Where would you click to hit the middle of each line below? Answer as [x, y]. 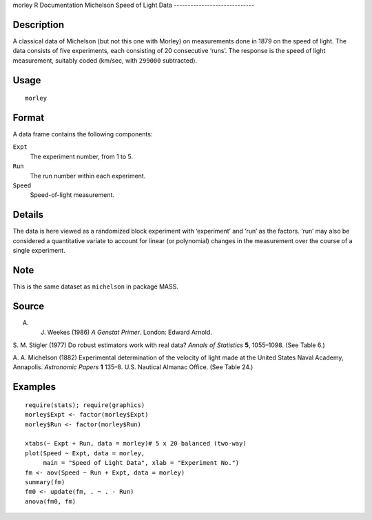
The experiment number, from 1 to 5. [82, 156]
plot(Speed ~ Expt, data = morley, [85, 453]
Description [39, 24]
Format [29, 117]
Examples [34, 387]
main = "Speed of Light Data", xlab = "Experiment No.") [141, 463]
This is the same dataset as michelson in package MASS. [96, 287]
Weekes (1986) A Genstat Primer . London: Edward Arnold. [130, 332]
